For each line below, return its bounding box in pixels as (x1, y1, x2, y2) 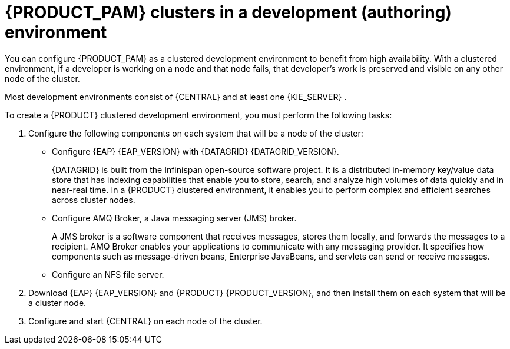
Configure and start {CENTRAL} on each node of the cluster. (28, 315, 263, 326)
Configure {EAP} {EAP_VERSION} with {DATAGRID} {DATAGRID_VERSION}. (52, 146, 339, 157)
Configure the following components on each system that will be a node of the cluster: (28, 128, 363, 138)
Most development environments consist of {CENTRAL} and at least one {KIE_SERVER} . (5, 91, 347, 102)
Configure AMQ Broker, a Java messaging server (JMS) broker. (52, 212, 297, 223)
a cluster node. (28, 297, 87, 308)
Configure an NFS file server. (52, 269, 164, 280)
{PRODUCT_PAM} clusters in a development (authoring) (5, 2, 452, 22)
